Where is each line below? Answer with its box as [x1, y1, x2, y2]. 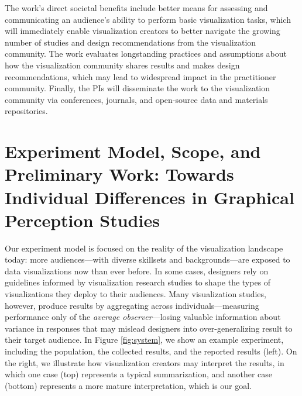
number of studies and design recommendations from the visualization [5, 36, 256, 48]
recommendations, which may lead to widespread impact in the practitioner [5, 70, 276, 82]
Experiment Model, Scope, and [5, 139, 261, 163]
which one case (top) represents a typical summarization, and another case [5, 368, 273, 380]
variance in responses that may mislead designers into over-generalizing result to [5, 322, 293, 334]
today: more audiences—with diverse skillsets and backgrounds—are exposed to [5, 253, 290, 266]
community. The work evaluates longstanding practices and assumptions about [5, 47, 287, 60]
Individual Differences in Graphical [5, 185, 294, 209]
